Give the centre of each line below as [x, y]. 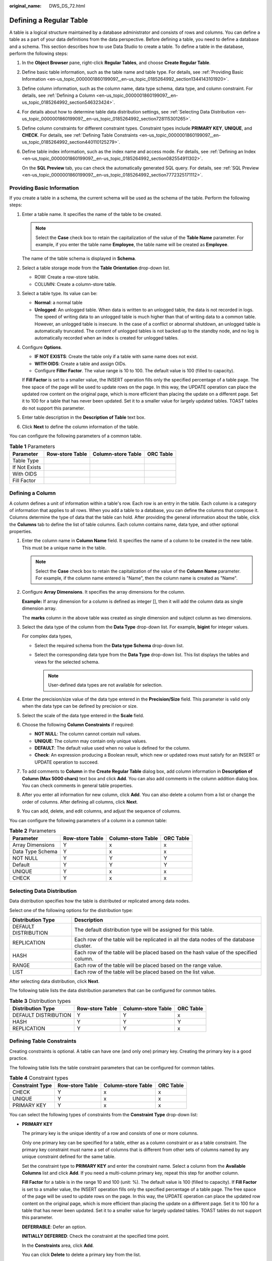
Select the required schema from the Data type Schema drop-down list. [109, 645]
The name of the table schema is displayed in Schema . [79, 259]
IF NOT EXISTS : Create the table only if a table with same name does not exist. [116, 357]
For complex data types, [47, 636]
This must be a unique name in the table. [64, 548]
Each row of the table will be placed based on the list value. [145, 972]
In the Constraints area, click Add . [58, 1245]
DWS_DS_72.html [67, 6]
